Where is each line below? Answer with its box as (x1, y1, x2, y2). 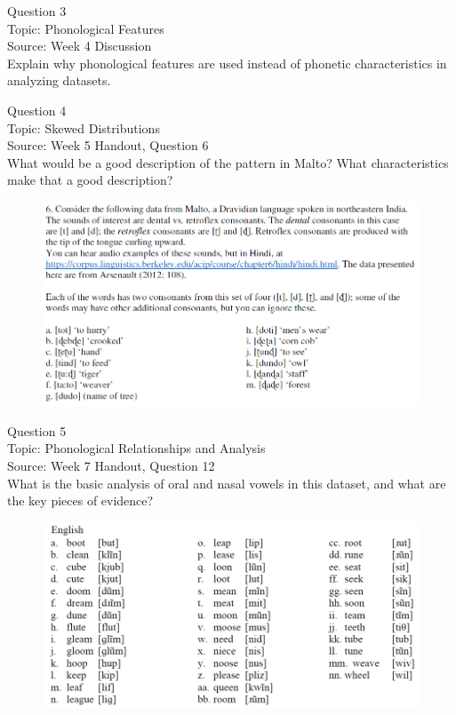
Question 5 (7, 421, 67, 440)
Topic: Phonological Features (7, 19, 164, 37)
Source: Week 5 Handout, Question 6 (7, 136, 209, 155)
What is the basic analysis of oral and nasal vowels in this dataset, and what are (7, 473, 446, 492)
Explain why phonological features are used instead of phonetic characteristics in (7, 53, 447, 72)
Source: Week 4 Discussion (7, 36, 152, 55)
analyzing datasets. (7, 71, 111, 90)
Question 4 (7, 100, 67, 119)
